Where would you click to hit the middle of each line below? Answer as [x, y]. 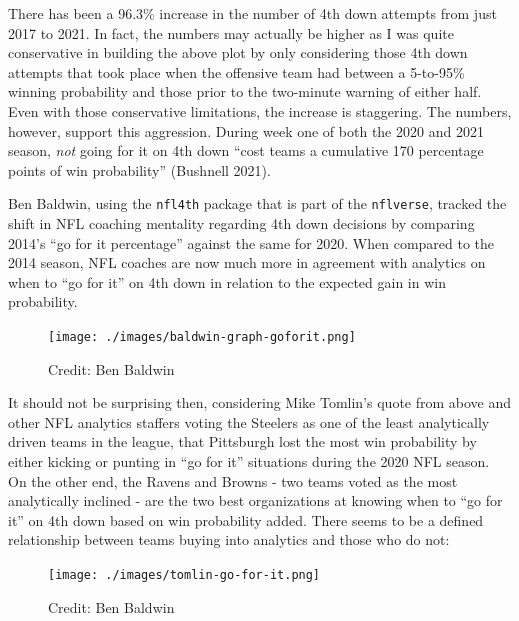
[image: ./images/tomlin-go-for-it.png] [184, 574]
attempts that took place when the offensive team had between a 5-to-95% [236, 71]
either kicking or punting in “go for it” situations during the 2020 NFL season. [249, 461]
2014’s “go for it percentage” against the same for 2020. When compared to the [251, 242]
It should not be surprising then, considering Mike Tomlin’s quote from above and [260, 402]
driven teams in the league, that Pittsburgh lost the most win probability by [242, 441]
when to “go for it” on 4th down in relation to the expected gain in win [227, 281]
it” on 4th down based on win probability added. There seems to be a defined [246, 519]
